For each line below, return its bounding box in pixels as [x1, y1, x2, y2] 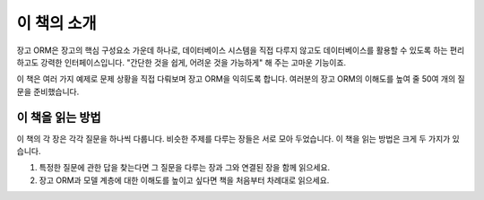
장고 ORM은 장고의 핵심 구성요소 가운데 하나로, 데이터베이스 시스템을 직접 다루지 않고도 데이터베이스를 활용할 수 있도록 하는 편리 [16, 45, 465, 56]
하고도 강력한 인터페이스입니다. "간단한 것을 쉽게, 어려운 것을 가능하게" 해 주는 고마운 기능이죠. [16, 57, 347, 67]
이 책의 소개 [16, 13, 98, 33]
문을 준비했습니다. [16, 86, 80, 97]
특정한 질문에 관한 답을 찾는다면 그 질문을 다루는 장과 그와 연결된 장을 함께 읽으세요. [39, 162, 331, 173]
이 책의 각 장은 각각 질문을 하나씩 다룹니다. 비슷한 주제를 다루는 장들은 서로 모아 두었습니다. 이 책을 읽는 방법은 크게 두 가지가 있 [16, 133, 461, 143]
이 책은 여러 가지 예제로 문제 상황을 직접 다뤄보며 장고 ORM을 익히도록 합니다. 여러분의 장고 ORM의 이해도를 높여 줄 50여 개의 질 [16, 74, 465, 84]
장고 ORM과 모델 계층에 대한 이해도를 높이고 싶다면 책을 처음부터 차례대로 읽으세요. [39, 175, 330, 186]
